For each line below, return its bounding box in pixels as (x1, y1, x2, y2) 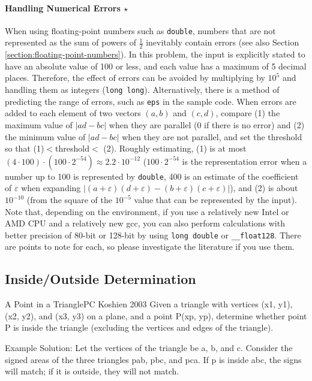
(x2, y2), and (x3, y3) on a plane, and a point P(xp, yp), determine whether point (5, 309, 307, 322)
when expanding (21, 182, 81, 194)
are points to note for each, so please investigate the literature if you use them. (5, 240, 295, 253)
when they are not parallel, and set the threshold (122, 130, 302, 143)
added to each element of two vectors (5, 107, 141, 119)
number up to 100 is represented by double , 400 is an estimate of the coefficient (5, 170, 299, 182)
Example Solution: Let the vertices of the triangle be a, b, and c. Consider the (5, 341, 293, 354)
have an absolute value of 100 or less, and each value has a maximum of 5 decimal (5, 59, 307, 72)
